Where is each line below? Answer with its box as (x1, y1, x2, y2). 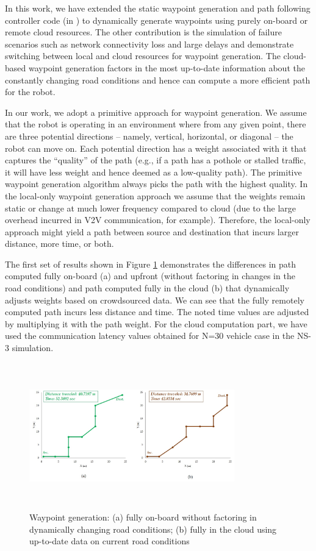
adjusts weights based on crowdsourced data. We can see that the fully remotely (5, 293, 304, 306)
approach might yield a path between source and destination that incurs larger (5, 225, 299, 238)
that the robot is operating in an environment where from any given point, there (5, 118, 306, 130)
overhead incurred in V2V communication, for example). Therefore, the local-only (5, 213, 311, 226)
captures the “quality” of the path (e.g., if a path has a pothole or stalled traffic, (5, 154, 306, 166)
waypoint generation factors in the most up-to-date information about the (28, 61, 305, 74)
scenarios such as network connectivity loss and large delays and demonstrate (5, 37, 294, 50)
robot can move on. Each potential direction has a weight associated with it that (5, 141, 307, 154)
